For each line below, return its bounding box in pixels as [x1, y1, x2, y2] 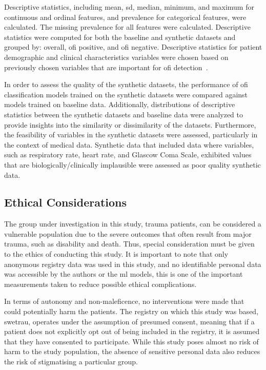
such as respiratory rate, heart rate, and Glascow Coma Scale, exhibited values [4, 149, 252, 160]
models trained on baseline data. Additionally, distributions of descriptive [4, 99, 235, 110]
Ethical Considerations [4, 194, 127, 210]
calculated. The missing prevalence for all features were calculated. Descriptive [4, 22, 251, 32]
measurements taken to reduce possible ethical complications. [4, 278, 197, 289]
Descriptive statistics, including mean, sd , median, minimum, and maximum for [4, 2, 254, 12]
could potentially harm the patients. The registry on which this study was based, [4, 306, 259, 317]
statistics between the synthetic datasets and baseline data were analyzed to [4, 109, 243, 119]
